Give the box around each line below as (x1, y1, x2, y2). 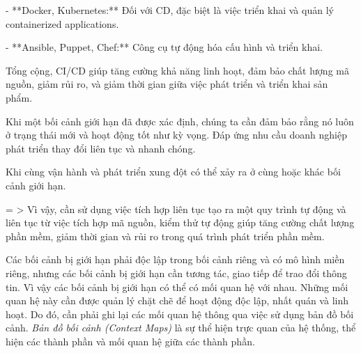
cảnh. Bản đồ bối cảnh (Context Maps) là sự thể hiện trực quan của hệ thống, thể (6, 320, 356, 335)
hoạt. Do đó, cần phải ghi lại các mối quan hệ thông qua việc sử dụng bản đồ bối (6, 306, 354, 321)
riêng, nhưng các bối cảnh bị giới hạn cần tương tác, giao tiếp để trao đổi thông (6, 265, 347, 280)
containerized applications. (6, 16, 119, 31)
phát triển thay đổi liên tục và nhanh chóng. (6, 141, 196, 155)
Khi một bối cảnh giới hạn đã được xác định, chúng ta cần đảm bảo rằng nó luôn (6, 113, 354, 128)
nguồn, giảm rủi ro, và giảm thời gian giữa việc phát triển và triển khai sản (6, 77, 328, 91)
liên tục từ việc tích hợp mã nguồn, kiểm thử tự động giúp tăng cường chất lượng (6, 215, 355, 230)
